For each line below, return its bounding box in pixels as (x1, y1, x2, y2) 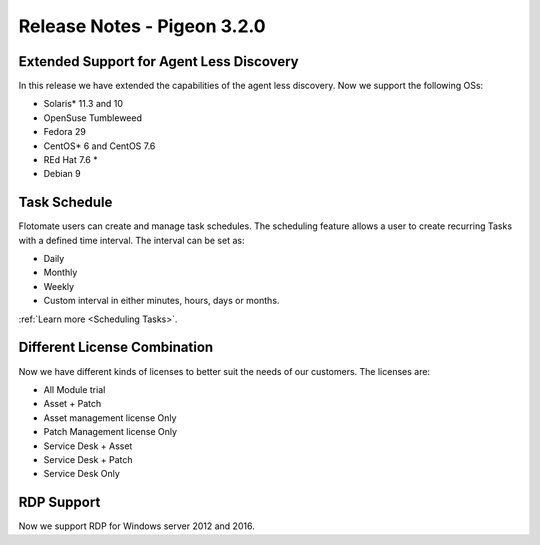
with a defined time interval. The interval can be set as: (18, 234, 245, 246)
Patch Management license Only (43, 426, 178, 438)
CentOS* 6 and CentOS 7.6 (43, 140, 156, 152)
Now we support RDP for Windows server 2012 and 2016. (18, 520, 255, 532)
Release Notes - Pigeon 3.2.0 (18, 15, 266, 37)
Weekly (43, 280, 75, 292)
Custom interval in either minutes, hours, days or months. (43, 295, 280, 307)
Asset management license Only (43, 411, 177, 424)
